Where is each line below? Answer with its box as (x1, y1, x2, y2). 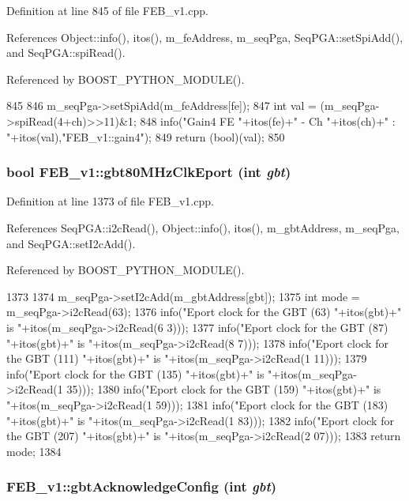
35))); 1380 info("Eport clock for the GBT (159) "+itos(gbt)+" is (66, 381, 381, 397)
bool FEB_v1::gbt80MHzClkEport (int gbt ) (6, 162, 291, 182)
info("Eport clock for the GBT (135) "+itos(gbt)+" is (6, 365, 265, 382)
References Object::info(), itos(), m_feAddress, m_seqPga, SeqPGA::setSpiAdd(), (6, 28, 403, 45)
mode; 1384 (6, 443, 62, 459)
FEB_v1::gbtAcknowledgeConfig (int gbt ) (6, 477, 277, 496)
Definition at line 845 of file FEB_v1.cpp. (6, 2, 208, 18)
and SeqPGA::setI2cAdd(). (6, 235, 136, 251)
